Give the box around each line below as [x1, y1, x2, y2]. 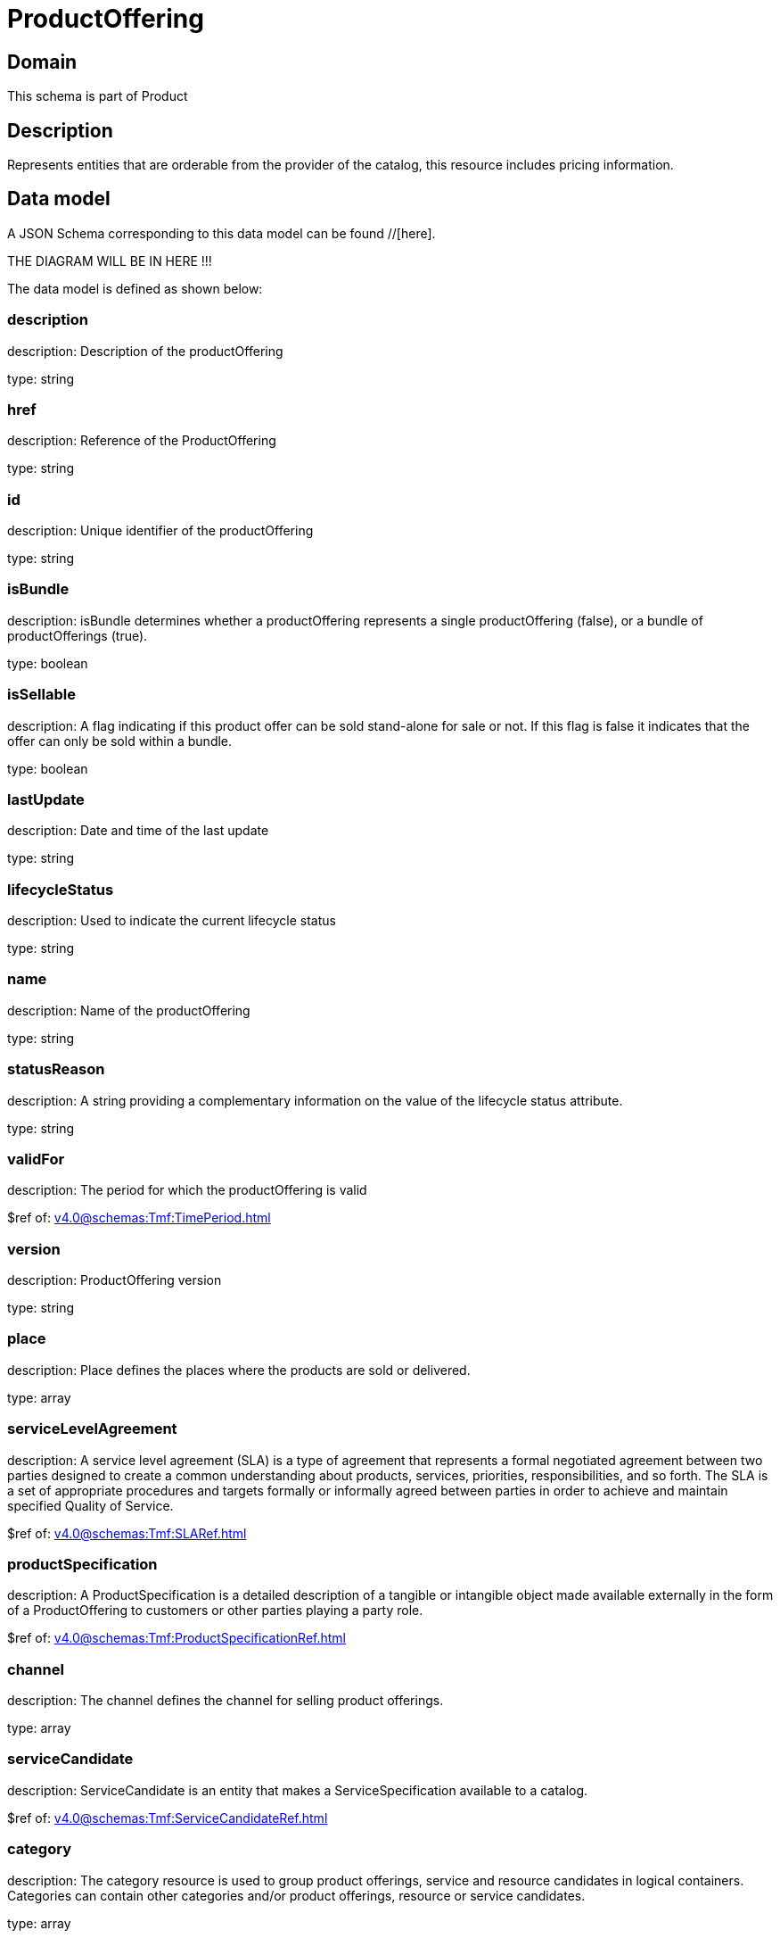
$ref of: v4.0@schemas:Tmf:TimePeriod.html [7, 1210, 271, 1226]
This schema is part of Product [7, 88, 188, 104]
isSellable [7, 685, 76, 704]
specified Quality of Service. [7, 1497, 174, 1513]
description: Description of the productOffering [7, 343, 283, 359]
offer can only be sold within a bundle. [7, 733, 233, 749]
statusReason [7, 1060, 105, 1079]
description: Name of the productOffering [7, 1002, 250, 1018]
